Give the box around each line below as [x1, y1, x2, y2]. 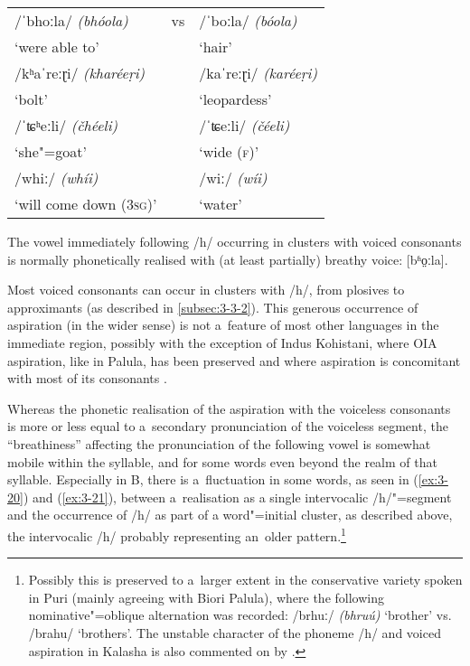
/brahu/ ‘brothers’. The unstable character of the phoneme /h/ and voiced [28, 623, 441, 642]
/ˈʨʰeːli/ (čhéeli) [14, 115, 118, 136]
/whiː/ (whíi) [14, 167, 99, 188]
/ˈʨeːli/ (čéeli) [199, 115, 290, 136]
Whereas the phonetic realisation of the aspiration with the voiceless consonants [7, 399, 451, 417]
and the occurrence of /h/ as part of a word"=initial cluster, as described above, [7, 505, 453, 524]
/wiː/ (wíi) [199, 167, 268, 188]
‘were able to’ [14, 36, 99, 57]
